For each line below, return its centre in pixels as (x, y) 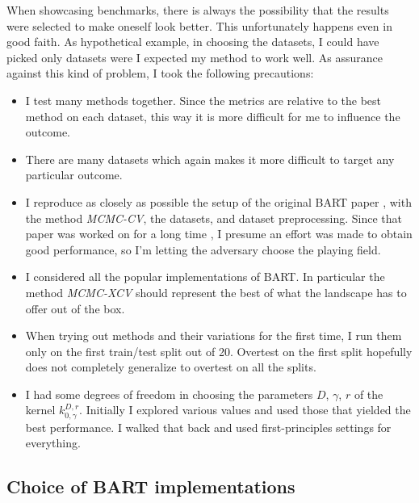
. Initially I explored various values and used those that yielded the (245, 410)
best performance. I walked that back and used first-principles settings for (208, 427)
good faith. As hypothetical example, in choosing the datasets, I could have (193, 42)
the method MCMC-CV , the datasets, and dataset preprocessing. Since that (214, 218)
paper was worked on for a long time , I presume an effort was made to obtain (219, 234)
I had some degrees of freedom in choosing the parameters (169, 394)
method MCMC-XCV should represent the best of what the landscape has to (216, 292)
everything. (53, 443)
